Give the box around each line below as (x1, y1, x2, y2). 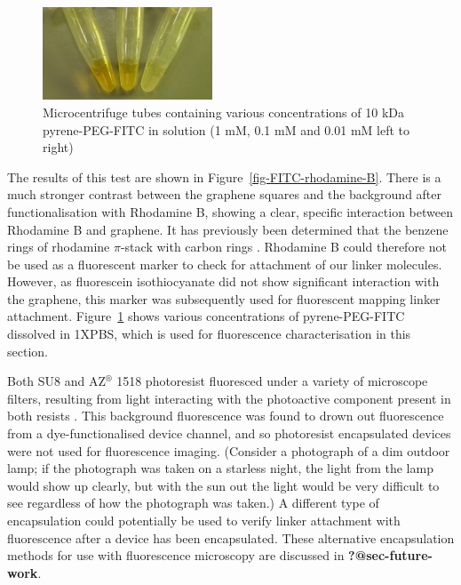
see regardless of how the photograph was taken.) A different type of (7, 493, 379, 512)
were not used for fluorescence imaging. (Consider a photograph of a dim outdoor (7, 441, 450, 460)
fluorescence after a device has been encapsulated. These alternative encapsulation (7, 528, 455, 547)
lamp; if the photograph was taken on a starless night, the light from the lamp (7, 459, 433, 477)
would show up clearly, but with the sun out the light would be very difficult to (7, 476, 440, 494)
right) (43, 138, 74, 156)
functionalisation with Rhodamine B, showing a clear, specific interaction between (7, 202, 453, 220)
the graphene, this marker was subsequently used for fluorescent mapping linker (7, 289, 441, 308)
